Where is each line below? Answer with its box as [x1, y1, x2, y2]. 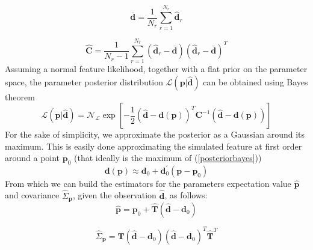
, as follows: [164, 189, 208, 201]
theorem [5, 90, 35, 103]
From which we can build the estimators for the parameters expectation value [5, 177, 291, 189]
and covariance [5, 189, 60, 201]
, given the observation [72, 189, 156, 201]
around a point [5, 151, 60, 164]
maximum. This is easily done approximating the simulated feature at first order [5, 139, 302, 152]
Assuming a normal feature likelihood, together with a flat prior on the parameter [5, 62, 308, 75]
